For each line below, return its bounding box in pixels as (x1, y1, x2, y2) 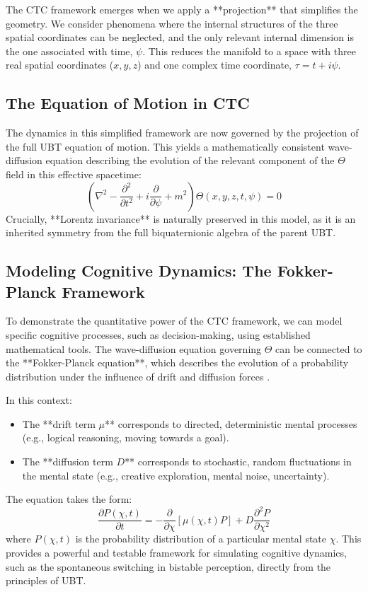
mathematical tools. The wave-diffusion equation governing (6, 341, 262, 356)
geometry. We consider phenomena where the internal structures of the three (6, 16, 338, 30)
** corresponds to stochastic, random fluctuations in (125, 454, 352, 469)
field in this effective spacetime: (6, 166, 142, 181)
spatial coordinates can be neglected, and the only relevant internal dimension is (6, 30, 354, 45)
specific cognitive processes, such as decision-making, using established (6, 327, 311, 342)
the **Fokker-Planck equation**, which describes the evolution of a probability (6, 355, 349, 370)
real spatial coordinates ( (6, 57, 114, 72)
